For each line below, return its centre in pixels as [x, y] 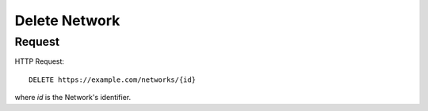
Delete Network [67, 20]
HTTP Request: [40, 61]
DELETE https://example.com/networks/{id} [113, 80]
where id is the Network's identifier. [73, 98]
